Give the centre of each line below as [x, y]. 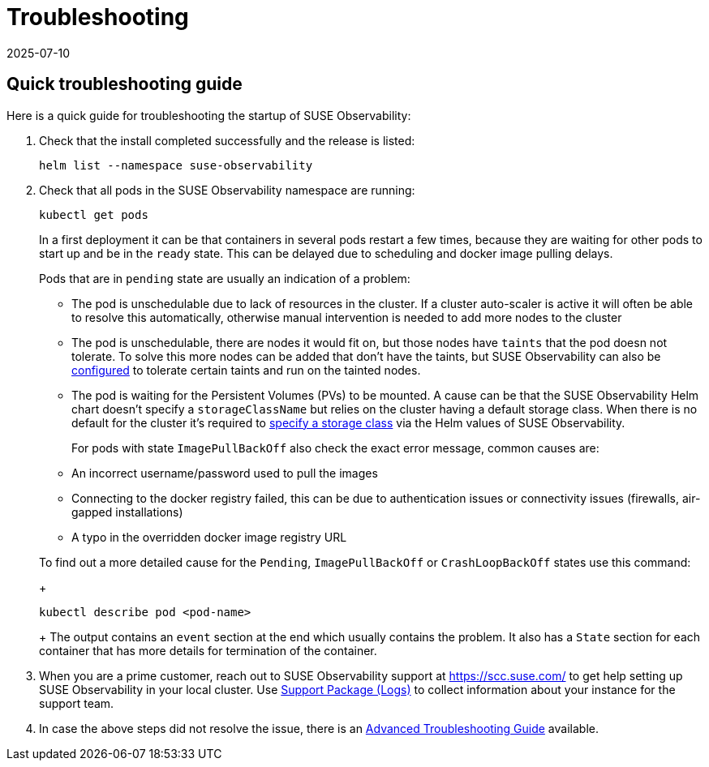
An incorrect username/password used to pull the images [225, 473]
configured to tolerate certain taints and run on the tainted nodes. [246, 370]
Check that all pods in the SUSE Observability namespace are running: [227, 190]
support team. [77, 703]
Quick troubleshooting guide [125, 84]
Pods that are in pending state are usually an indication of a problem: [225, 278]
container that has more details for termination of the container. [208, 650]
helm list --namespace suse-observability [176, 165]
